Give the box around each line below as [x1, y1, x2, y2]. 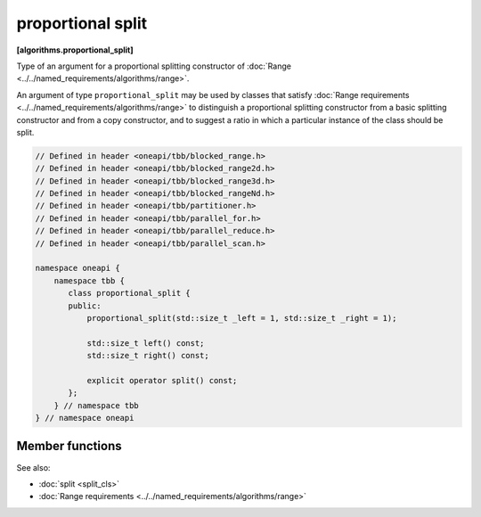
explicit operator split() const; [86, 375, 238, 385]
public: [68, 300, 102, 311]
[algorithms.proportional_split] [16, 45, 134, 55]
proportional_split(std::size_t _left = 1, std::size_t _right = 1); [86, 313, 397, 323]
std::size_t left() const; [86, 338, 205, 348]
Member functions [16, 439, 122, 454]
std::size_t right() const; [86, 350, 209, 361]
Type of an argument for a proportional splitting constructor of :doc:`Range [16, 61, 291, 71]
